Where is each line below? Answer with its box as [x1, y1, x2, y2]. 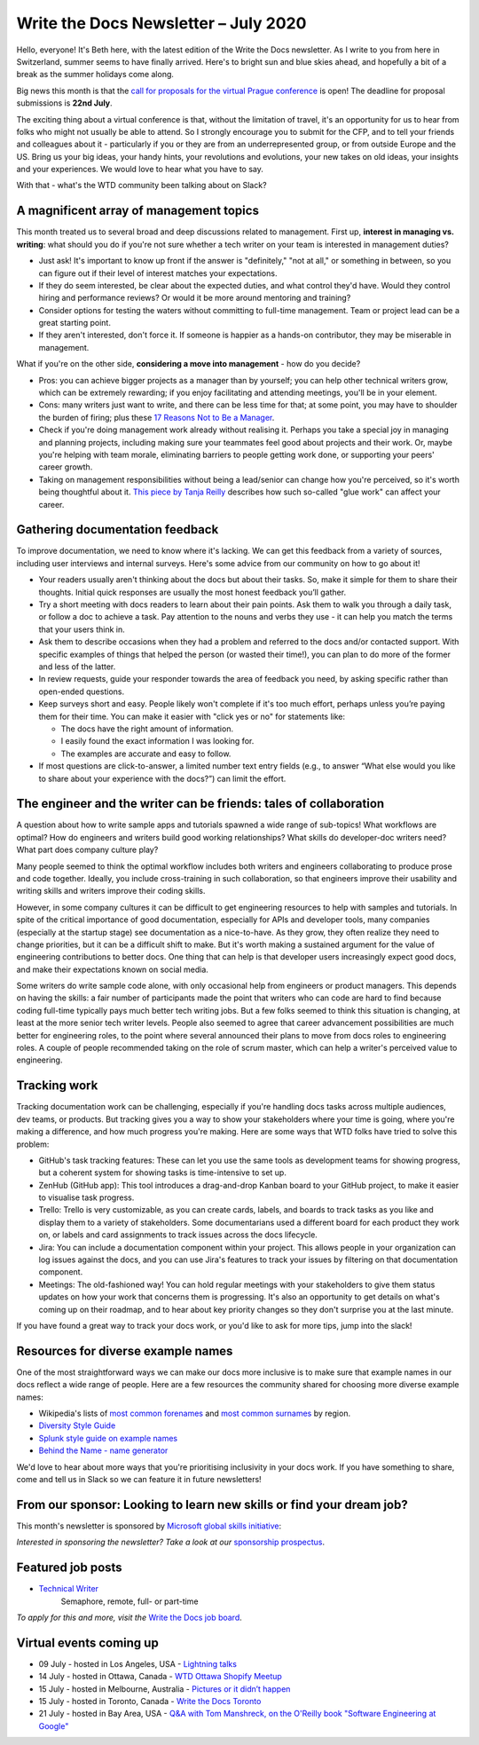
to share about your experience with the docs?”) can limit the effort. [38, 773, 287, 784]
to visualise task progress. [38, 1192, 135, 1203]
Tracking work [16, 1078, 98, 1094]
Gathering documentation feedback [16, 522, 219, 537]
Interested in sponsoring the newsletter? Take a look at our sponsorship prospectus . [16, 1536, 326, 1548]
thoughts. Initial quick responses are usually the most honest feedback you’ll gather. [38, 587, 346, 597]
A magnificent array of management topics [16, 203, 259, 218]
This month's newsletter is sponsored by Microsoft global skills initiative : [16, 1520, 282, 1531]
